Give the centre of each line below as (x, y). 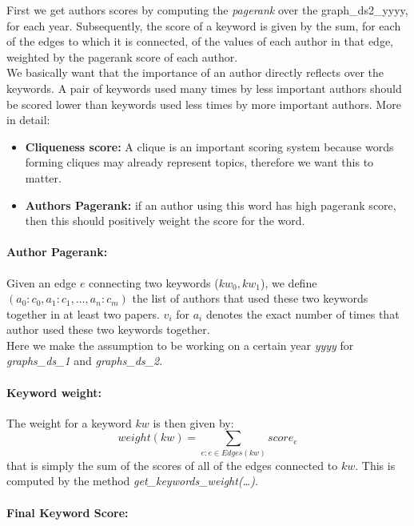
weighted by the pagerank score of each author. (122, 56)
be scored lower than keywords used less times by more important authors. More (204, 104)
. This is (375, 465)
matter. (43, 177)
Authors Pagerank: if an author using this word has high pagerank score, (211, 205)
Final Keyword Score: (68, 512)
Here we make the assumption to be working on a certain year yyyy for (180, 345)
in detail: (28, 120)
